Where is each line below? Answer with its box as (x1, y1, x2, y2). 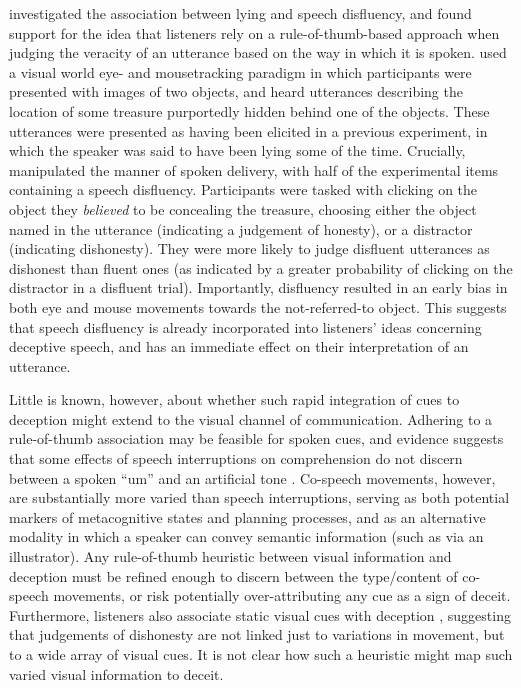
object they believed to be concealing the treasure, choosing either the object (9, 198, 477, 219)
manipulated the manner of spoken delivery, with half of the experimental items (9, 159, 499, 180)
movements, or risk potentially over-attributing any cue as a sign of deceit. (53, 585, 511, 606)
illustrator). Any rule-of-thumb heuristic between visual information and (9, 546, 452, 567)
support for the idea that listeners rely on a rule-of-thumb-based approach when (9, 22, 500, 43)
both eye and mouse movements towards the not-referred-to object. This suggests (9, 296, 507, 317)
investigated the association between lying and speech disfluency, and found (9, 3, 472, 23)
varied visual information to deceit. (9, 663, 224, 684)
